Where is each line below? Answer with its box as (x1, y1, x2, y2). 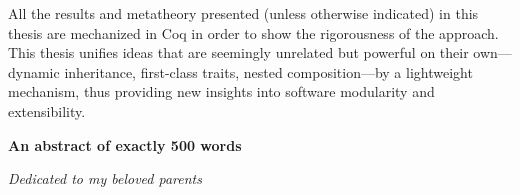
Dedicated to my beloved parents (8, 168, 202, 189)
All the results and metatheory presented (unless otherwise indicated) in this (8, 3, 479, 23)
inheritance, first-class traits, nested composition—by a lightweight (64, 61, 473, 82)
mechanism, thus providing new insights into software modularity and (8, 81, 435, 102)
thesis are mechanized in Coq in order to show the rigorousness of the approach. (8, 22, 499, 43)
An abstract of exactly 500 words (8, 134, 242, 155)
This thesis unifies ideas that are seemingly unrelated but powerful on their (8, 42, 469, 63)
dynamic (8, 61, 60, 82)
